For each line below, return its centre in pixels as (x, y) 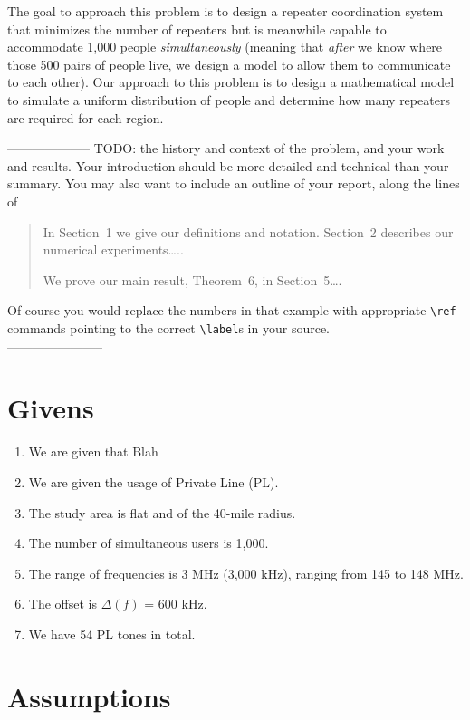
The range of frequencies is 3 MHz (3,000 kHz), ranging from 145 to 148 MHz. (246, 573)
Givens (51, 408)
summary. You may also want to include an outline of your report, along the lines (234, 183)
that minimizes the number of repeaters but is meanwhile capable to (197, 29)
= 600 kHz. (176, 604)
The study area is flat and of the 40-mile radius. (162, 512)
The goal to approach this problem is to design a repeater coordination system (225, 11)
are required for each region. (86, 117)
